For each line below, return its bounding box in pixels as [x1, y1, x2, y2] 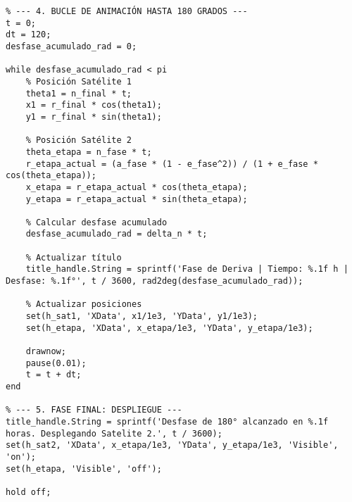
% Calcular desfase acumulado [25, 217, 168, 227]
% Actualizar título [25, 252, 122, 263]
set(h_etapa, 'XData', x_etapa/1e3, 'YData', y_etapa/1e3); [25, 322, 313, 333]
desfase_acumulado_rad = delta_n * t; [25, 229, 208, 239]
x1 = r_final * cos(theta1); [25, 100, 162, 111]
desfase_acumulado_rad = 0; [6, 41, 137, 51]
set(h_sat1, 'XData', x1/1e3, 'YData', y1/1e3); [25, 311, 258, 322]
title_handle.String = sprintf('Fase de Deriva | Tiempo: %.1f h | [25, 264, 348, 275]
